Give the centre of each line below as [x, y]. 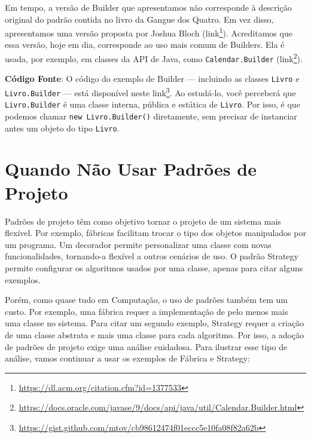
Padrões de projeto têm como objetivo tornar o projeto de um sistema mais [143, 221]
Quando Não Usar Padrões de [131, 169]
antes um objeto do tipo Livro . [62, 128]
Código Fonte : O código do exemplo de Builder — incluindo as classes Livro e [152, 79]
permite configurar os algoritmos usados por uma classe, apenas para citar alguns [154, 267]
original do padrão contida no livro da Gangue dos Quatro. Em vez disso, [139, 19]
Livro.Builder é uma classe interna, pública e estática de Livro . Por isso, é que [153, 104]
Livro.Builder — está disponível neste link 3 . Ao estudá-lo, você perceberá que [150, 92]
